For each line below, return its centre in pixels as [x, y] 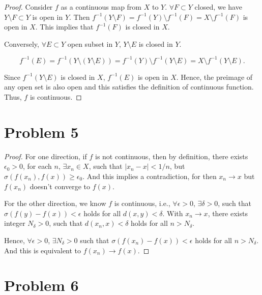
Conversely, [22, 43]
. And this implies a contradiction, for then [150, 176]
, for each [37, 166]
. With [173, 213]
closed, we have [218, 7]
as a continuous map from [101, 7]
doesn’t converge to [60, 186]
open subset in [90, 43]
